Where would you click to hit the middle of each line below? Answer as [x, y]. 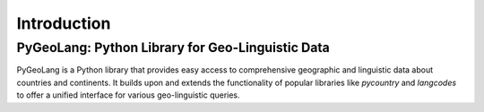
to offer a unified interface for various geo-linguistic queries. [129, 95]
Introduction [64, 23]
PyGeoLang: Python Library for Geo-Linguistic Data [173, 47]
